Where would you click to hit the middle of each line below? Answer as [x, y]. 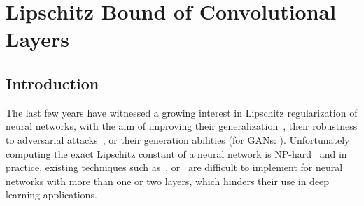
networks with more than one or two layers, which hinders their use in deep [168, 181]
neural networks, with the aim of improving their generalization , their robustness [182, 126]
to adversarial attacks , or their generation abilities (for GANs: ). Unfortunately [178, 139]
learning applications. [51, 194]
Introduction [52, 83]
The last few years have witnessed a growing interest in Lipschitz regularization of [182, 112]
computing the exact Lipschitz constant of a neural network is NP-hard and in [176, 153]
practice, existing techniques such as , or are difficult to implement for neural [174, 167]
